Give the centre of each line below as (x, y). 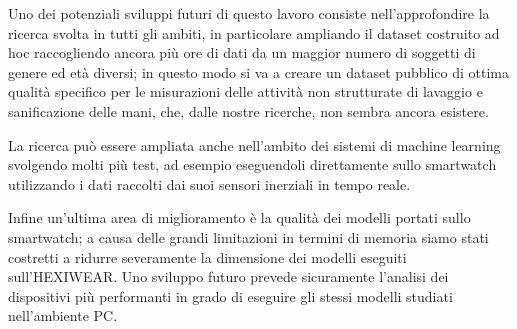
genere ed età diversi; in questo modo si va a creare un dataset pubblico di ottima (258, 71)
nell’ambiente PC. (63, 315)
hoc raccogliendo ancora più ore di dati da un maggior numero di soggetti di (242, 52)
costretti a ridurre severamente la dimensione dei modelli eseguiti (207, 256)
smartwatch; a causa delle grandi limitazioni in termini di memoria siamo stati (248, 236)
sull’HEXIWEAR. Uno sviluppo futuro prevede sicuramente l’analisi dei (228, 276)
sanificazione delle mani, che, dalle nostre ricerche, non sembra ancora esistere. (248, 110)
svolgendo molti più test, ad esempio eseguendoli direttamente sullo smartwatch (252, 164)
